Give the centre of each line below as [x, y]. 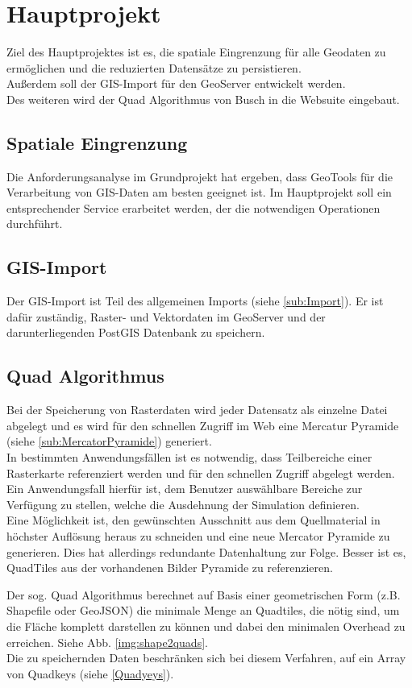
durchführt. [35, 224]
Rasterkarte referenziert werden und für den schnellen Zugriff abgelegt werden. [201, 472]
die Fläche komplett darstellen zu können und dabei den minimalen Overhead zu [206, 626]
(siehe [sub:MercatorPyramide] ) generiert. [109, 441]
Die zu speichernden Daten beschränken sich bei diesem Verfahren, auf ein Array [206, 658]
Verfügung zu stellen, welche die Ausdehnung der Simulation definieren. [183, 504]
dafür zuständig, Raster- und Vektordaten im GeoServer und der [166, 316]
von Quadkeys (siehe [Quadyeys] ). [90, 673]
